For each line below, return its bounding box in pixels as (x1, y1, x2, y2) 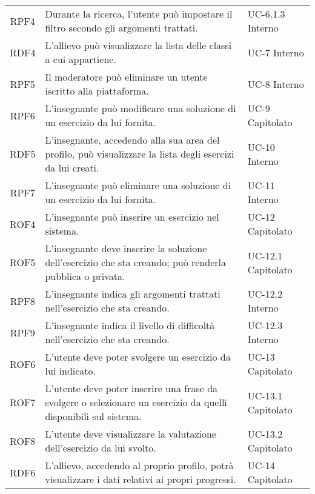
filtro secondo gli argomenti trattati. (45, 21, 198, 35)
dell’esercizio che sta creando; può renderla (45, 255, 227, 269)
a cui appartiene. (45, 52, 116, 66)
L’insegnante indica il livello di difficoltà (45, 318, 215, 332)
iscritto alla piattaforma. (45, 84, 149, 98)
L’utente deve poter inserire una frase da (45, 381, 218, 395)
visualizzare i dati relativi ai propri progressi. (45, 472, 236, 486)
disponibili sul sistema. (45, 409, 142, 423)
